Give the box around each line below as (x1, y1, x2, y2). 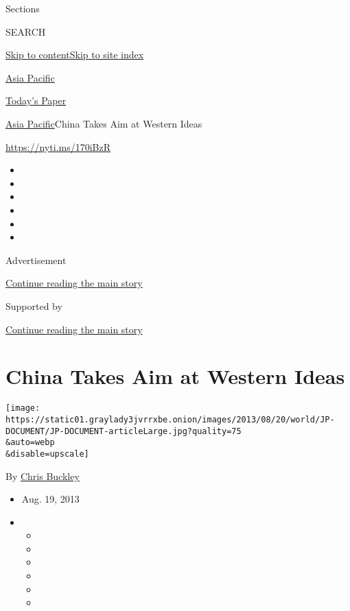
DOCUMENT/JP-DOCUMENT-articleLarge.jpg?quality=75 (5, 426, 242, 436)
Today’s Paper (5, 93, 67, 108)
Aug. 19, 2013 (21, 492, 80, 506)
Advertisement (5, 252, 67, 267)
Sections (5, 1, 40, 15)
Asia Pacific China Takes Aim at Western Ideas (5, 116, 202, 130)
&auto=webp (5, 438, 55, 448)
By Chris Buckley (5, 468, 80, 483)
